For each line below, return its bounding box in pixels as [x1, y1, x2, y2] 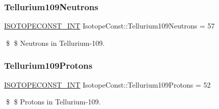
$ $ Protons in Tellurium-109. [6, 96, 101, 107]
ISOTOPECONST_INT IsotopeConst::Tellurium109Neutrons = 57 [4, 20, 215, 31]
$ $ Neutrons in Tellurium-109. [6, 37, 105, 48]
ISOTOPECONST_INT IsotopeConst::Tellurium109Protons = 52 [4, 79, 211, 90]
